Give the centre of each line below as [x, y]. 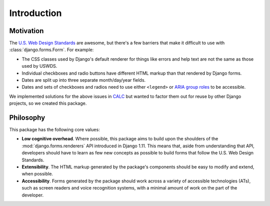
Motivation [26, 31]
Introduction [35, 13]
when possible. [37, 174]
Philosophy [27, 118]
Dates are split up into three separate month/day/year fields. [84, 80]
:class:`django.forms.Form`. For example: [51, 50]
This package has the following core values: [54, 130]
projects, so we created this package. [48, 103]
